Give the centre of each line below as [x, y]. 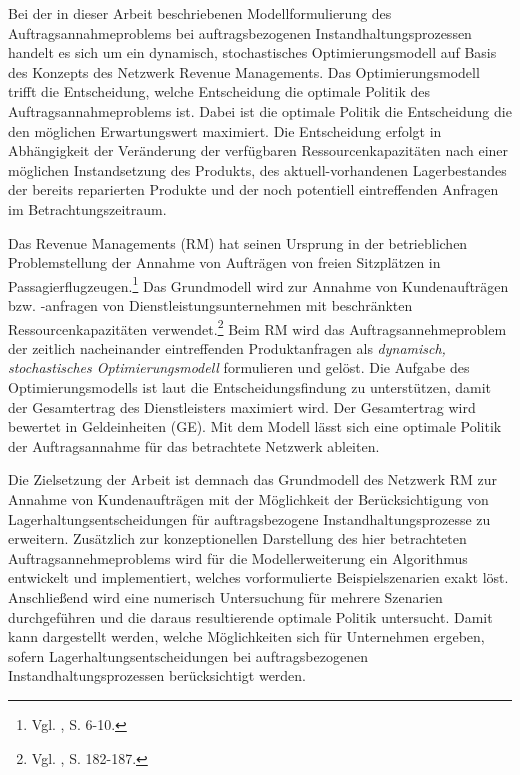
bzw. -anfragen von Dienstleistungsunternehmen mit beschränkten [210, 304]
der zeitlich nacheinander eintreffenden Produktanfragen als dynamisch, [227, 347]
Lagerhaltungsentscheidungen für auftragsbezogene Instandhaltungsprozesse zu [249, 518]
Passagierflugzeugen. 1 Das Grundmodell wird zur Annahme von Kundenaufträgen [258, 284]
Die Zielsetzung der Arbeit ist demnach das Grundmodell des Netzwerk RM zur [253, 479]
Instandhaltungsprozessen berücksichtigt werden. [157, 675]
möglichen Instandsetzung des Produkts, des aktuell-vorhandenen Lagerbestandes [257, 169]
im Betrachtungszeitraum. [87, 208]
